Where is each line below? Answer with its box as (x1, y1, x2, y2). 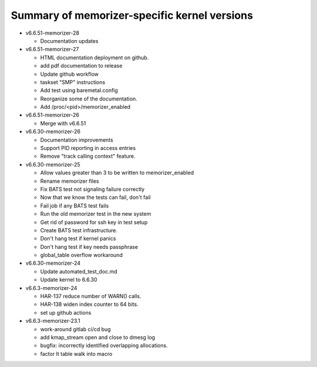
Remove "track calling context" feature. (40, 153, 136, 160)
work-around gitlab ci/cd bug (40, 325, 111, 332)
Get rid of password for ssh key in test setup (40, 218, 148, 226)
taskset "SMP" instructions (40, 78, 106, 85)
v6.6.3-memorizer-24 (25, 284, 77, 291)
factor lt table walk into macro (40, 350, 113, 357)
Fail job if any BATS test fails (40, 202, 109, 209)
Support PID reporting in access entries (40, 145, 136, 152)
